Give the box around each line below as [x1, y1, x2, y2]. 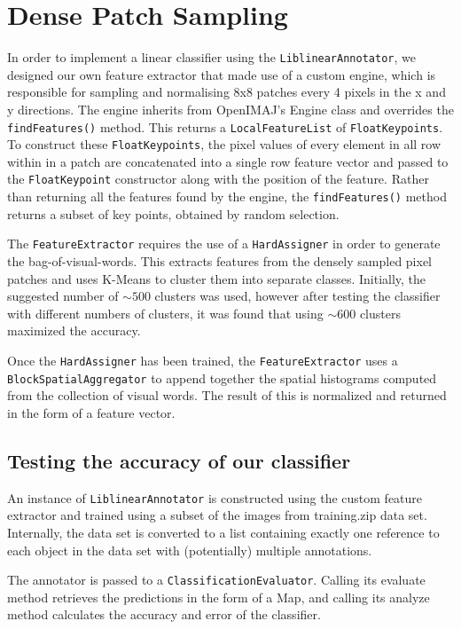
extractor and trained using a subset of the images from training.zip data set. [7, 506, 427, 524]
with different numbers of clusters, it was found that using [7, 303, 324, 322]
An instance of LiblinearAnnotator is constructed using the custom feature [7, 488, 423, 507]
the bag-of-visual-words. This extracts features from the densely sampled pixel [7, 252, 433, 271]
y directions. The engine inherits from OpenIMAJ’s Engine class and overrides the [7, 99, 454, 118]
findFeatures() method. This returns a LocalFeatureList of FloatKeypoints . [7, 117, 443, 136]
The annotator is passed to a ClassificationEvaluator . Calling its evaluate [7, 570, 426, 589]
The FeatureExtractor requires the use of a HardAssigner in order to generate [7, 234, 441, 253]
